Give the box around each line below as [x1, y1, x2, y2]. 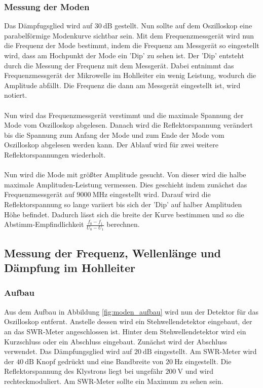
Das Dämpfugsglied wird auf [4, 20, 93, 31]
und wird [185, 366, 213, 376]
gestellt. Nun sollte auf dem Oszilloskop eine [115, 20, 252, 31]
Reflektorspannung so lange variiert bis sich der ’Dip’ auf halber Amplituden [4, 199, 242, 209]
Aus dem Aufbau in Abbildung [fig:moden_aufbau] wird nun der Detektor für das [4, 306, 258, 317]
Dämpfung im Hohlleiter [4, 260, 135, 276]
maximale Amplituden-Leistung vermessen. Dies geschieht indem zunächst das [4, 179, 247, 189]
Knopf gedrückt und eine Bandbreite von [36, 356, 164, 366]
